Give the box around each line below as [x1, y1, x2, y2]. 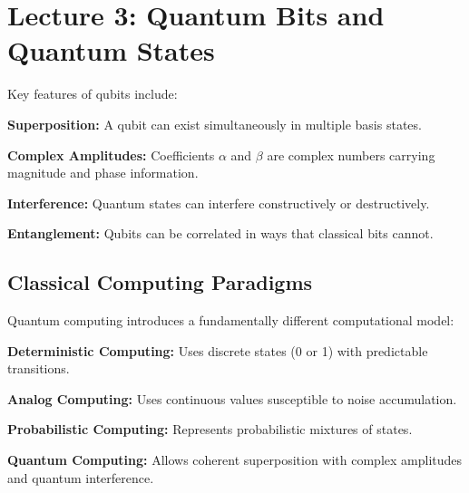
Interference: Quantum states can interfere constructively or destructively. [7, 193, 430, 212]
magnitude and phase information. [7, 163, 199, 182]
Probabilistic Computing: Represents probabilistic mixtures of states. [7, 420, 413, 439]
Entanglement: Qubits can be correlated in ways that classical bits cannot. [7, 224, 434, 243]
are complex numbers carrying [267, 145, 435, 164]
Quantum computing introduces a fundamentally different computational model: [7, 311, 454, 330]
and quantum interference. [7, 468, 154, 487]
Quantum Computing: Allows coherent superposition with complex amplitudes [7, 450, 463, 469]
